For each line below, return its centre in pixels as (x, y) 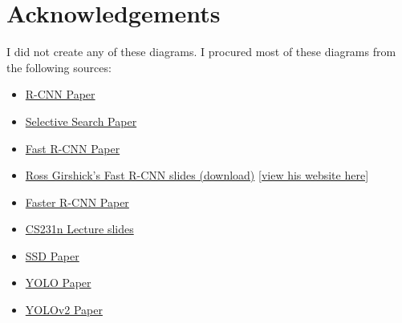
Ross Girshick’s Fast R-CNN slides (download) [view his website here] (197, 175)
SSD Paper (52, 255)
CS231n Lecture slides (79, 229)
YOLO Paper (58, 283)
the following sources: (59, 67)
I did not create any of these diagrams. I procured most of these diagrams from (201, 52)
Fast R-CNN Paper (73, 148)
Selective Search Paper (81, 121)
